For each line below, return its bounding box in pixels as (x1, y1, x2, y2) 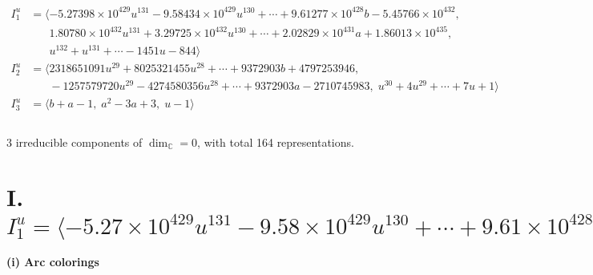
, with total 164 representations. (197, 133, 354, 150)
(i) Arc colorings (6, 253, 99, 270)
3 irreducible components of (6, 133, 143, 150)
